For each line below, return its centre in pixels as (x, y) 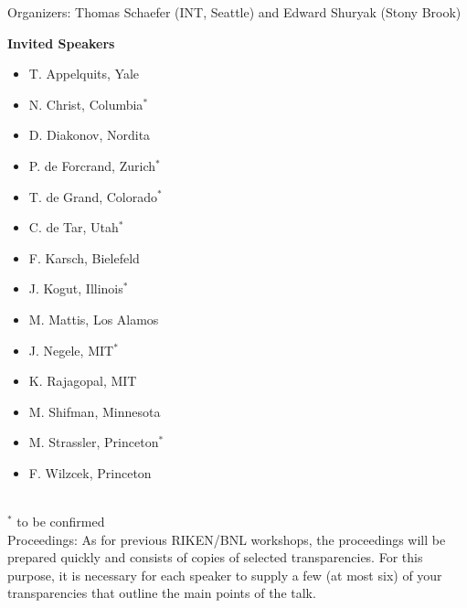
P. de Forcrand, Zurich (92, 165)
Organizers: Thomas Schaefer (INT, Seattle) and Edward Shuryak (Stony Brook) (234, 12)
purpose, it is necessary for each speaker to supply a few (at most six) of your (225, 575)
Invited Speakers (61, 43)
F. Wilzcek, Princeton (90, 472)
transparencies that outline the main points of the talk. (162, 593)
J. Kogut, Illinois (76, 288)
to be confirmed (61, 522)
